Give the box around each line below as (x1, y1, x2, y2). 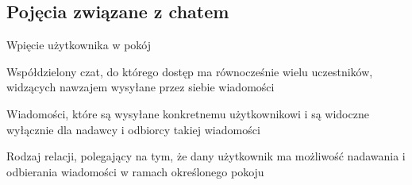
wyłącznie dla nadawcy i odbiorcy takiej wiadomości (6, 121, 260, 137)
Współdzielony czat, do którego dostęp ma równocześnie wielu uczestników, (6, 63, 373, 79)
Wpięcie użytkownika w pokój (6, 37, 152, 53)
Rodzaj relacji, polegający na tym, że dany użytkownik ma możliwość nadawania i (6, 148, 406, 164)
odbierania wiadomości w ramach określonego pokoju (6, 163, 264, 179)
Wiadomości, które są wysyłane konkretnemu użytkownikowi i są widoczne (6, 105, 369, 121)
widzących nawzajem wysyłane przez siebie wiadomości (6, 79, 275, 95)
